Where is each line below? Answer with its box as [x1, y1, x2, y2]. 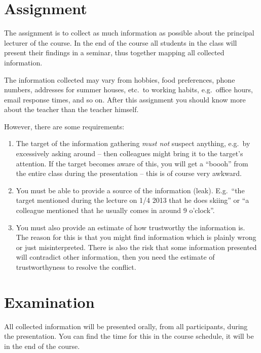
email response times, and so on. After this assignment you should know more [4, 94, 246, 104]
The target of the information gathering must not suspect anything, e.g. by [16, 138, 250, 149]
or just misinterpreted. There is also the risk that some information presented [16, 241, 257, 252]
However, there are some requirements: [4, 121, 125, 131]
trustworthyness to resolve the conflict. [16, 262, 136, 272]
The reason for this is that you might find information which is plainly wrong [16, 232, 256, 242]
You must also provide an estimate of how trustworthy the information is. [16, 222, 245, 232]
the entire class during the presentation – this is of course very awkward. [16, 168, 242, 179]
